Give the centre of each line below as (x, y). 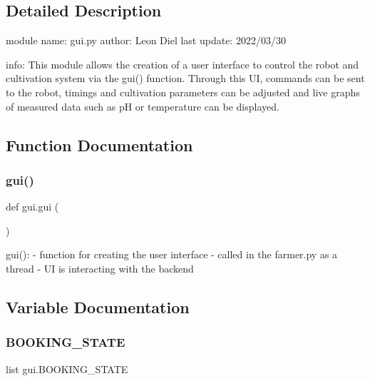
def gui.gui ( (32, 207)
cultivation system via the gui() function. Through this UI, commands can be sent (185, 78)
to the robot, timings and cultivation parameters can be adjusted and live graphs (183, 92)
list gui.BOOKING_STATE (67, 369)
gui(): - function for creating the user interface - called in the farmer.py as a (172, 254)
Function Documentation (99, 144)
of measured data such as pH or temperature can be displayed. (143, 106)
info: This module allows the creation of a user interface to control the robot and (183, 64)
